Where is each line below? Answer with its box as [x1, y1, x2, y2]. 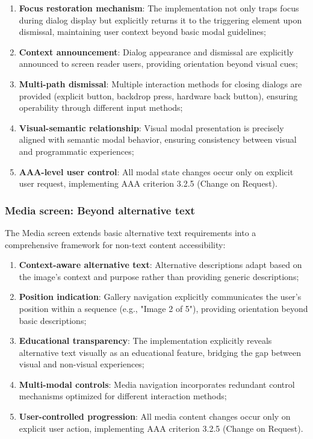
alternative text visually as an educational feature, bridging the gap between [19, 346, 301, 358]
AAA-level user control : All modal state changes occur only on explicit [19, 165, 294, 178]
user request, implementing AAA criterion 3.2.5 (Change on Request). [19, 177, 277, 190]
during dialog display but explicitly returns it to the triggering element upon [19, 13, 302, 26]
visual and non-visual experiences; [19, 358, 144, 370]
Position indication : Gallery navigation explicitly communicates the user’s [19, 290, 302, 303]
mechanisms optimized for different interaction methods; [19, 390, 227, 402]
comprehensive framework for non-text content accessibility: [5, 238, 226, 251]
